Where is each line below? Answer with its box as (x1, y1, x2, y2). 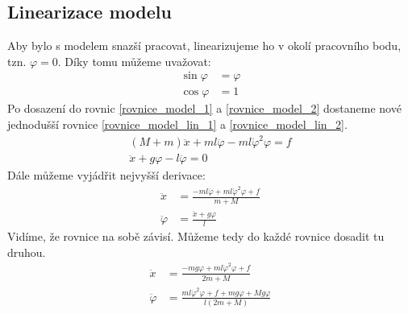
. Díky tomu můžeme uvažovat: (57, 52, 211, 69)
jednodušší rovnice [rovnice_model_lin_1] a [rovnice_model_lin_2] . (7, 116, 348, 133)
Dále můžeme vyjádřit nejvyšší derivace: (7, 167, 206, 184)
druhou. (7, 243, 46, 260)
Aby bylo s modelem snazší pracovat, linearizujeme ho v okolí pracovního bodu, (7, 37, 402, 54)
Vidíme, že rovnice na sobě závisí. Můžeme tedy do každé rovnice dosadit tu (7, 228, 385, 245)
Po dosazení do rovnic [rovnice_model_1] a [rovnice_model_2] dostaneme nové (7, 100, 402, 117)
